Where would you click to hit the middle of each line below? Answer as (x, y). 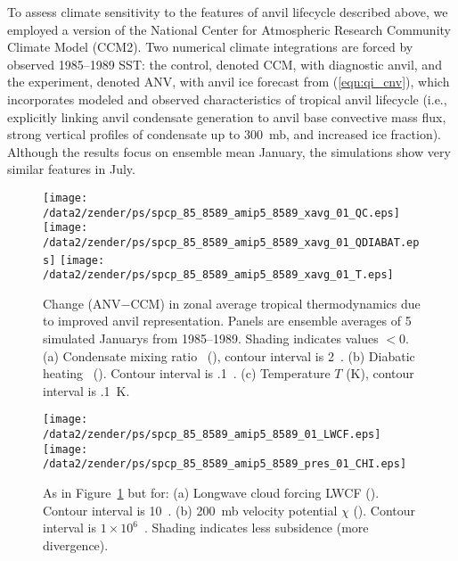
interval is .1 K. (86, 390)
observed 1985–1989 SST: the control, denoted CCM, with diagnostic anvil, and (225, 64)
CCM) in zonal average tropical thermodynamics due (275, 303)
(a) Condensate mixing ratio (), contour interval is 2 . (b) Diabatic (229, 355)
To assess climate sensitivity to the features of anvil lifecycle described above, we (228, 12)
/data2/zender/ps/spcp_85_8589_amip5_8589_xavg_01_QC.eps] (221, 213)
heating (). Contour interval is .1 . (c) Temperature (187, 373)
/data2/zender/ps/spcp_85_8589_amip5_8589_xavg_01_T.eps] (218, 275)
